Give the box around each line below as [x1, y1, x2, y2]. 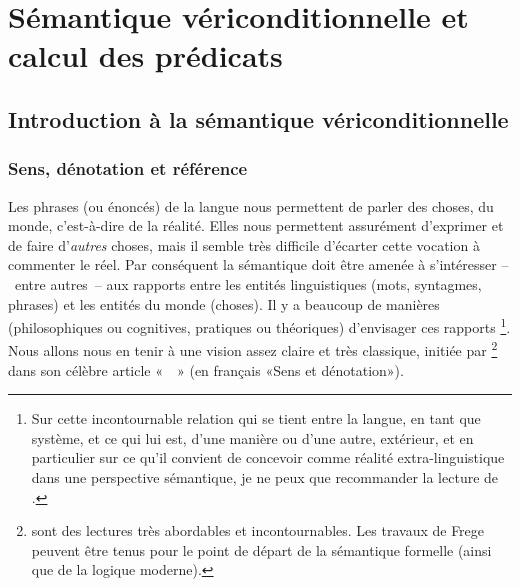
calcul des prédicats [8, 35, 283, 76]
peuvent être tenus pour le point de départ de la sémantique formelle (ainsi [31, 539, 492, 560]
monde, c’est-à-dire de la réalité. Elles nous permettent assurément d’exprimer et [8, 215, 504, 236]
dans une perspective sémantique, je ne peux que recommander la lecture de [31, 467, 499, 487]
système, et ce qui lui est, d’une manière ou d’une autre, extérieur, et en [31, 427, 474, 448]
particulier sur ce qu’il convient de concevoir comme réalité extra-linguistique [31, 447, 505, 468]
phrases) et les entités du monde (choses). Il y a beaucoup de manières [8, 293, 440, 314]
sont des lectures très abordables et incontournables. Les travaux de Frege [31, 520, 485, 541]
